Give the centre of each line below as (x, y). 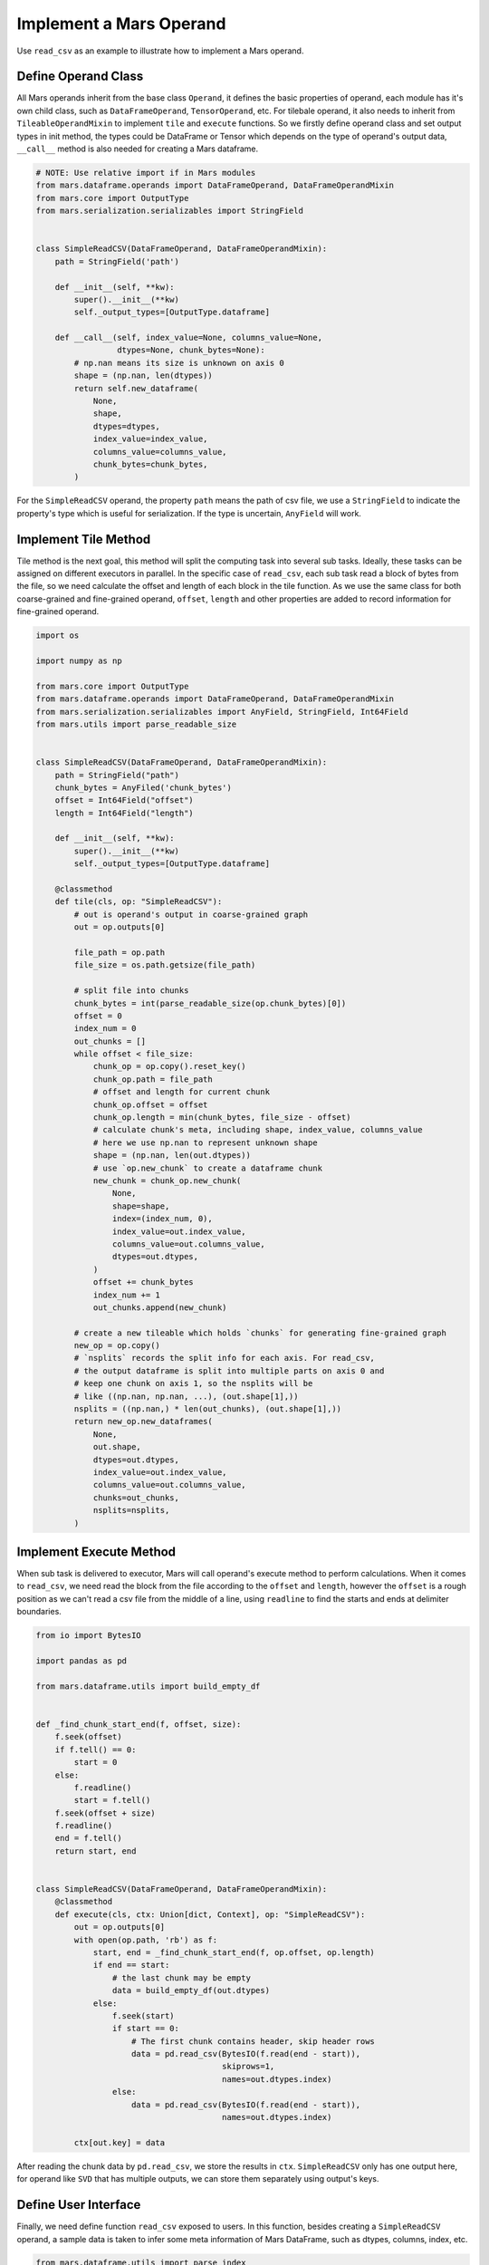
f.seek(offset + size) (105, 1813)
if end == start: (131, 1965)
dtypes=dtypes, (126, 426)
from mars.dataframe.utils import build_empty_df (148, 1686)
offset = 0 (98, 1016)
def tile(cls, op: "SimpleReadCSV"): (139, 902)
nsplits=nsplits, (131, 1510)
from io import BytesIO (89, 1636)
